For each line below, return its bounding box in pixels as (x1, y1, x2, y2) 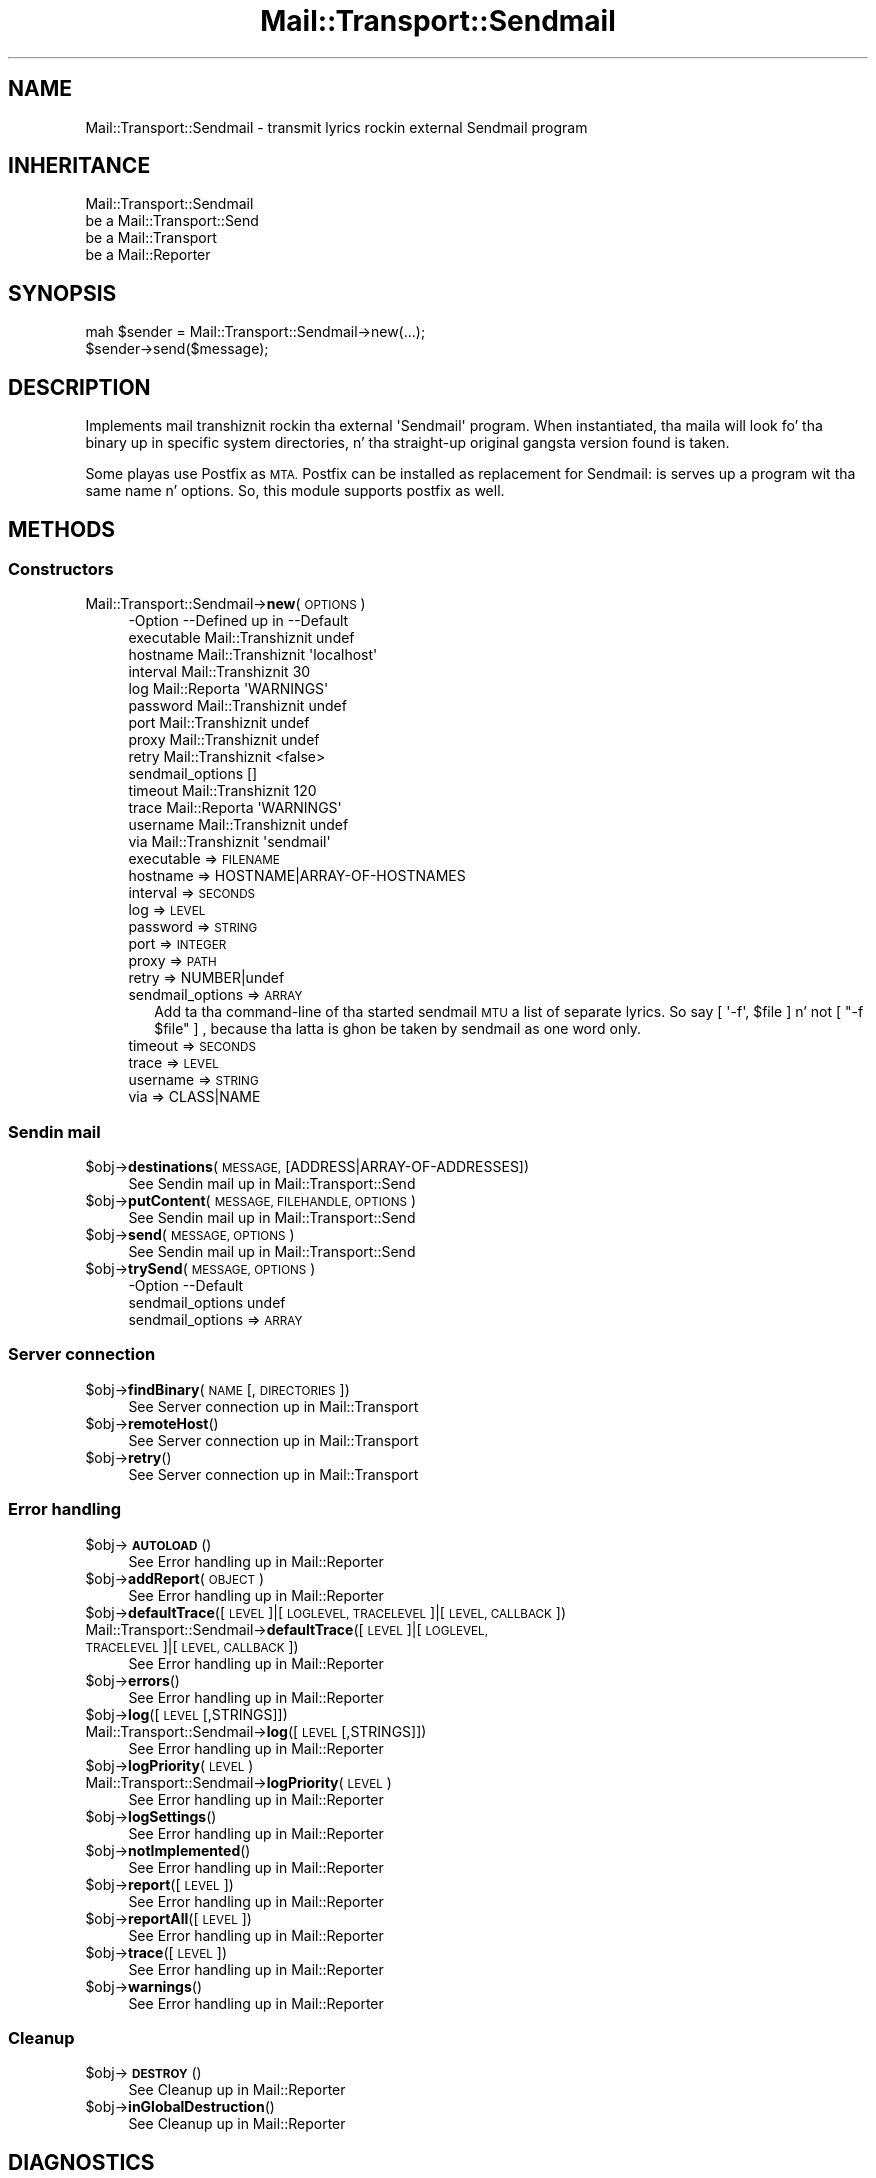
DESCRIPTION (8, 374, 151, 400)
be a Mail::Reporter (85, 246, 211, 264)
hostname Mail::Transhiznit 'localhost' (128, 646, 378, 664)
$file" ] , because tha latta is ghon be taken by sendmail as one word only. (154, 1020, 641, 1038)
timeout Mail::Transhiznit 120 (128, 782, 317, 800)
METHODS (8, 516, 116, 542)
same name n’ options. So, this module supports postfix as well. (85, 482, 505, 500)
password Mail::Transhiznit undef (128, 697, 347, 715)
